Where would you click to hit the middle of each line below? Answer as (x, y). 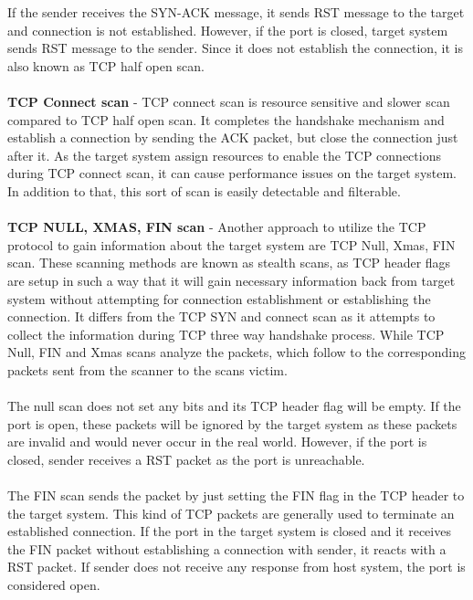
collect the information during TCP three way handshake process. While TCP (226, 334)
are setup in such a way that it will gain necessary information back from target (231, 280)
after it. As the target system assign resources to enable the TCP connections (224, 155)
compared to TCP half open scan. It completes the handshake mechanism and (226, 119)
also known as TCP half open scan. (106, 65)
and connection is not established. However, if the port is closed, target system (228, 30)
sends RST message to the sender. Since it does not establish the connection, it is (236, 48)
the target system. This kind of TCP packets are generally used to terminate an (231, 513)
